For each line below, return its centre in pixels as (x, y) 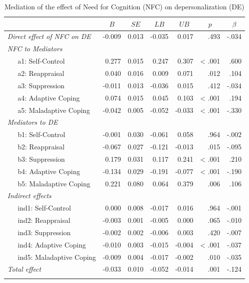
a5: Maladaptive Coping (54, 110)
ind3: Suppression (44, 232)
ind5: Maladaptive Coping (57, 257)
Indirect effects (30, 195)
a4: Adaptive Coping (49, 97)
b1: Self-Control (41, 134)
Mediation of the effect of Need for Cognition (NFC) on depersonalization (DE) (124, 6)
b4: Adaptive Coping (49, 171)
